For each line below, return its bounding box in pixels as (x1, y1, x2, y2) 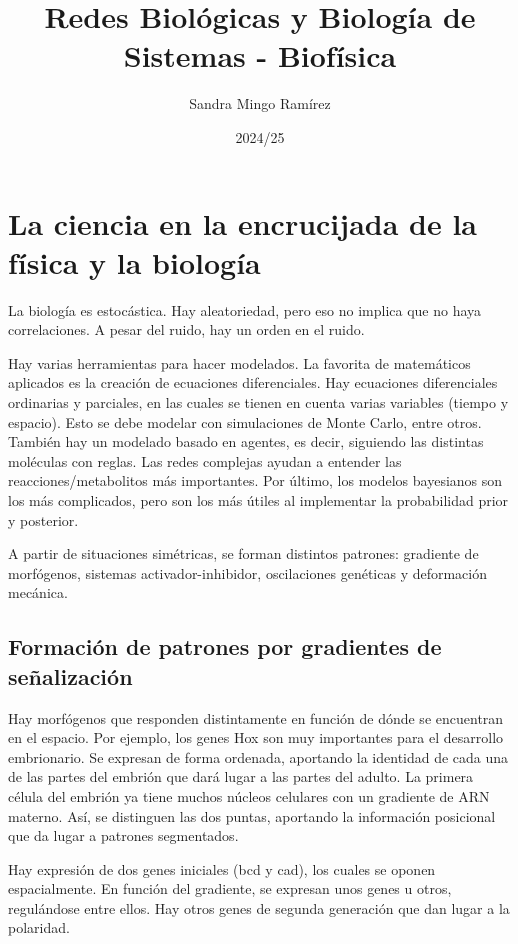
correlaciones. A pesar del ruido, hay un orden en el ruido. (8, 319, 365, 340)
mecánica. (8, 582, 68, 603)
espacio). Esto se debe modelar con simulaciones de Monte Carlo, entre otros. (8, 411, 482, 432)
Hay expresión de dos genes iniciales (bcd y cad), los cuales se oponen (8, 858, 436, 879)
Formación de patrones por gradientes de (8, 631, 442, 662)
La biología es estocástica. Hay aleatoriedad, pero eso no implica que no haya (8, 299, 482, 320)
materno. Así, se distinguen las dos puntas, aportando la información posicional (8, 805, 496, 826)
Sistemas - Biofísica (123, 35, 397, 76)
